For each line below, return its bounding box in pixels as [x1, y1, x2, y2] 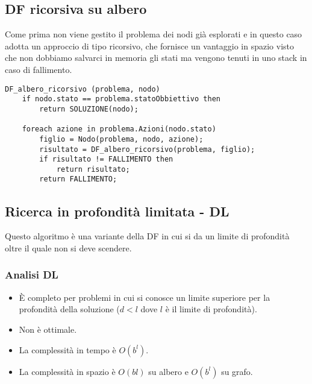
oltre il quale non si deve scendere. [5, 241, 132, 254]
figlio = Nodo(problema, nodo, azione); [39, 134, 204, 143]
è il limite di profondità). [165, 303, 257, 315]
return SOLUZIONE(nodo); [39, 104, 139, 113]
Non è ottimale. [19, 323, 77, 335]
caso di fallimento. [5, 63, 72, 75]
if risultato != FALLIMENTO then [39, 155, 173, 164]
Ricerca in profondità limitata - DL [5, 201, 229, 220]
